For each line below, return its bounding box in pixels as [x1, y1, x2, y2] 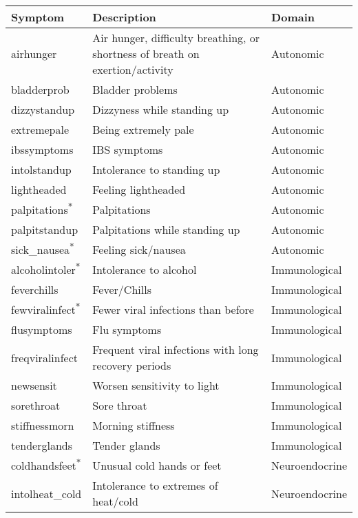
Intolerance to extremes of [92, 477, 218, 493]
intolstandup [11, 161, 72, 177]
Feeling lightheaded [92, 181, 186, 197]
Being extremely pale [92, 121, 194, 137]
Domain [271, 9, 315, 25]
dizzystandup [11, 101, 75, 117]
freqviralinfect [11, 349, 78, 366]
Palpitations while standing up [92, 221, 240, 237]
